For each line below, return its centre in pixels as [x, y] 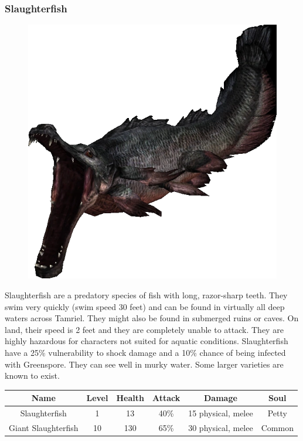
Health [130, 398]
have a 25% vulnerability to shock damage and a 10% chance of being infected [145, 352]
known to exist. [32, 376]
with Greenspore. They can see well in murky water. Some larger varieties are [144, 364]
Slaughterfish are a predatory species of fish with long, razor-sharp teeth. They [146, 294]
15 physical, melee [221, 413]
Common [277, 427]
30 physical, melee [221, 427]
